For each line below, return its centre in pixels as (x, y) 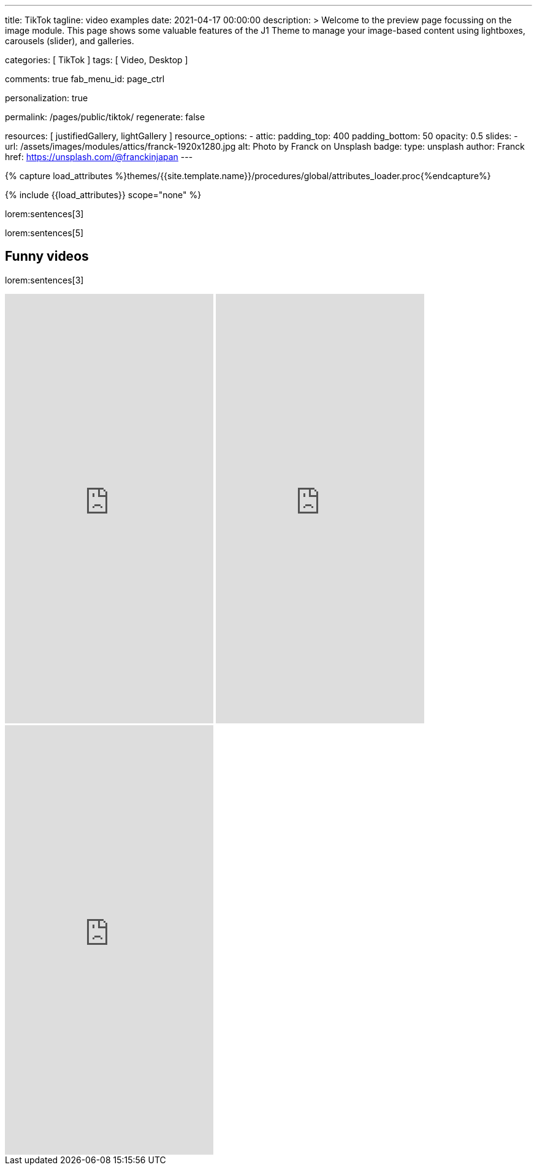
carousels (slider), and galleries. (70, 41)
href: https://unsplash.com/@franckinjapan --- (99, 157)
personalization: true (47, 98)
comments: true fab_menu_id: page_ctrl (85, 79)
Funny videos (47, 256)
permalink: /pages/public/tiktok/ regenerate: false (105, 117)
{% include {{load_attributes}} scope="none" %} (103, 195)
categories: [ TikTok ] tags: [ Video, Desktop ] (97, 60)
